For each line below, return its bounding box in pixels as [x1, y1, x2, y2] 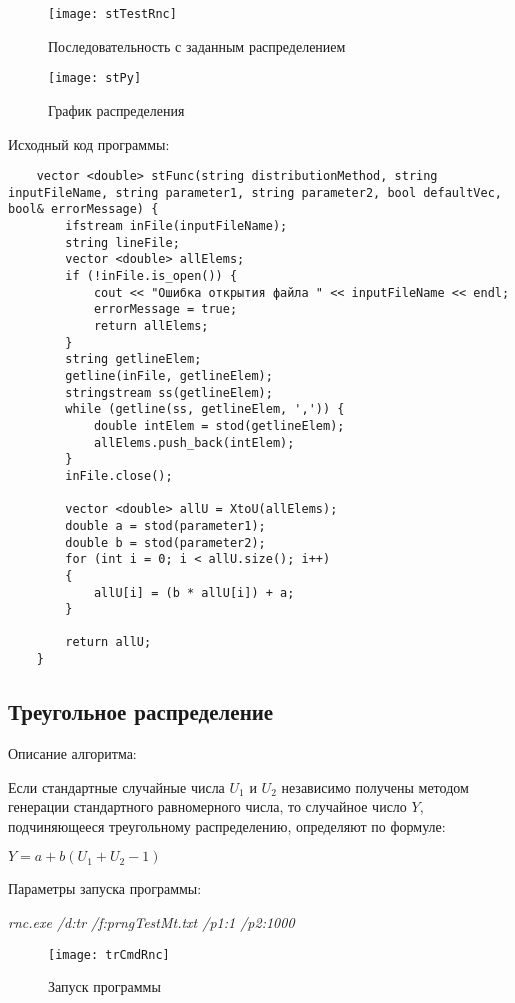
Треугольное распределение [8, 696, 274, 727]
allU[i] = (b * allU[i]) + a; [93, 585, 295, 600]
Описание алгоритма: [8, 742, 137, 763]
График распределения [48, 99, 185, 120]
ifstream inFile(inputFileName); [65, 219, 288, 234]
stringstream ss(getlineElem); [65, 385, 273, 400]
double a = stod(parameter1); [65, 518, 266, 533]
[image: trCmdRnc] [48, 947, 170, 962]
